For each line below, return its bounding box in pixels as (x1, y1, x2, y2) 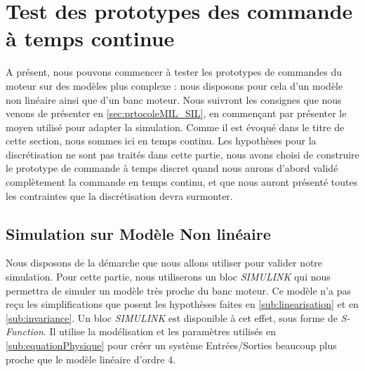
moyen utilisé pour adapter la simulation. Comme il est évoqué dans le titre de (6, 119, 345, 134)
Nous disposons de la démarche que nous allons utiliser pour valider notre (6, 255, 323, 270)
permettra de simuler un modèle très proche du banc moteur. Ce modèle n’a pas (6, 283, 351, 297)
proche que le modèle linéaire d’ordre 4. (6, 351, 176, 366)
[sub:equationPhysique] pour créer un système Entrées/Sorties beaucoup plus (6, 338, 337, 353)
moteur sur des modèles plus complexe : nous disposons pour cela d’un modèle (6, 78, 343, 93)
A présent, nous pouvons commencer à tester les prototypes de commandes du (6, 65, 342, 79)
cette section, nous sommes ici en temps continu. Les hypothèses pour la (6, 133, 317, 148)
